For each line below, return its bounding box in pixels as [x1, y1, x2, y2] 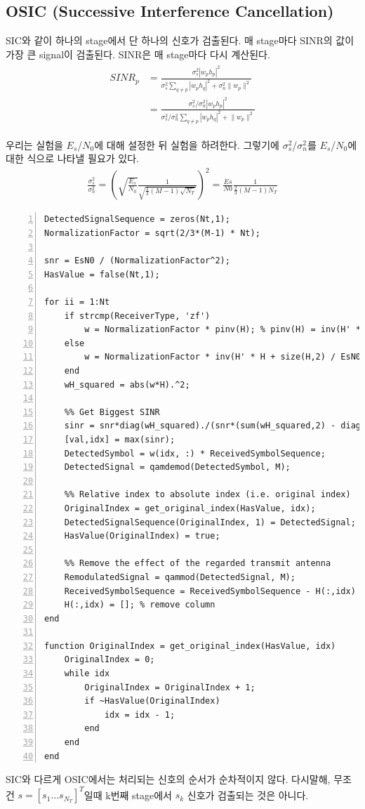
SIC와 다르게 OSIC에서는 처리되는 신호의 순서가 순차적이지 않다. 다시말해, [6, 772, 331, 787]
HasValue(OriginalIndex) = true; [64, 531, 220, 541]
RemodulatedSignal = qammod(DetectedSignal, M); [64, 572, 296, 582]
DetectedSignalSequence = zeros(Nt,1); [44, 214, 230, 225]
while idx [64, 669, 110, 679]
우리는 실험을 [6, 137, 63, 152]
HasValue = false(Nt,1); [44, 269, 160, 279]
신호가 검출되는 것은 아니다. [187, 787, 309, 802]
